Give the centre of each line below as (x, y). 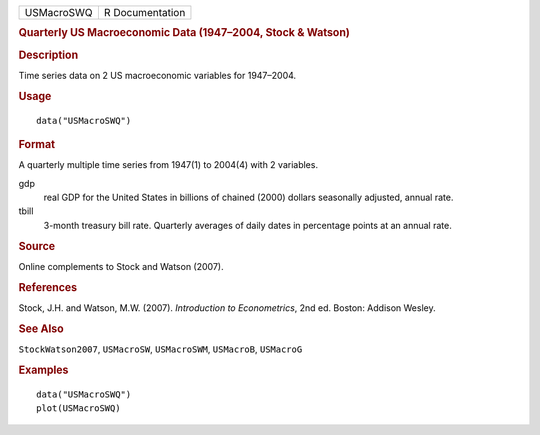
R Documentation (144, 12)
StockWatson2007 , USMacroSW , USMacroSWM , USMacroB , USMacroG (160, 349)
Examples (43, 370)
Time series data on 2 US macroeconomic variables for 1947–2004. (157, 75)
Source (37, 246)
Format (36, 144)
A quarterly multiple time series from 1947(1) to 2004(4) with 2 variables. (168, 165)
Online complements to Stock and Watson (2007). (121, 266)
